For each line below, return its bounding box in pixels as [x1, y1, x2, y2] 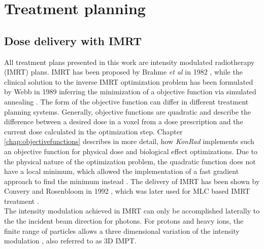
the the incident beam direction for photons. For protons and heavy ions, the [4, 216, 244, 226]
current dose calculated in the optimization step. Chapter [4, 126, 183, 136]
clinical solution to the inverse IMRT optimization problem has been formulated [4, 76, 253, 87]
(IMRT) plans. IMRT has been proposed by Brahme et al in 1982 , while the [4, 66, 243, 77]
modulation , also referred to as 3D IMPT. [4, 235, 137, 246]
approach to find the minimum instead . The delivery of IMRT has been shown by [4, 175, 260, 186]
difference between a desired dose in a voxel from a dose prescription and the [4, 116, 243, 127]
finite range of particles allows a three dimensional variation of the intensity [4, 225, 240, 236]
